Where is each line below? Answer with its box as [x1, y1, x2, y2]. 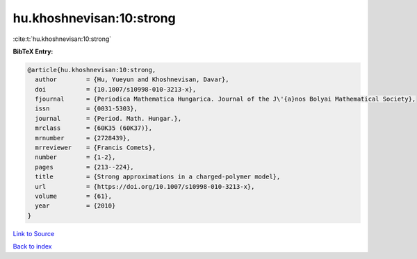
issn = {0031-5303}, [35, 105, 138, 112]
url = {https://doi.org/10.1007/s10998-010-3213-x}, [35, 183, 255, 190]
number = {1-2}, [35, 153, 116, 161]
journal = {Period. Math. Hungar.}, [35, 115, 182, 122]
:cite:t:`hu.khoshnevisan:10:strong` [13, 35, 112, 43]
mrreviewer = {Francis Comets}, [35, 144, 156, 152]
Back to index [13, 242, 52, 251]
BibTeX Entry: [13, 47, 54, 56]
